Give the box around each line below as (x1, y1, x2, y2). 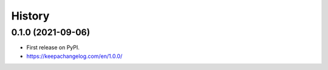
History (11, 9, 50, 23)
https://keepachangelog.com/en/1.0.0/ (26, 52, 123, 60)
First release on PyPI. (26, 44, 80, 51)
